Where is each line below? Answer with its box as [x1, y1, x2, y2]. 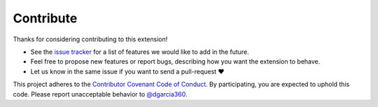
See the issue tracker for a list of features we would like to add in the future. [30, 48, 250, 56]
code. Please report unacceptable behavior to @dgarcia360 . [13, 90, 188, 98]
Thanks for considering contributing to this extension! [13, 35, 168, 43]
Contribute [13, 10, 78, 26]
